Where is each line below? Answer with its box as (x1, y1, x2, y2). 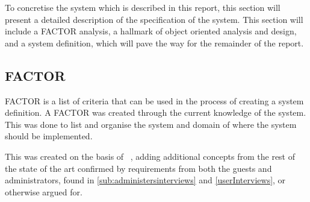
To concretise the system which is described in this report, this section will (5, 1, 281, 13)
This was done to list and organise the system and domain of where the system (5, 118, 297, 130)
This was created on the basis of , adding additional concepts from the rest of (5, 150, 296, 162)
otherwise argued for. (5, 185, 82, 198)
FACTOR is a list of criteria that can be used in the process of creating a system (5, 94, 304, 107)
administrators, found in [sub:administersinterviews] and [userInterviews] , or (5, 174, 286, 186)
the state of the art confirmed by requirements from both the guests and (5, 162, 272, 174)
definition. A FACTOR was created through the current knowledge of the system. (5, 106, 306, 119)
